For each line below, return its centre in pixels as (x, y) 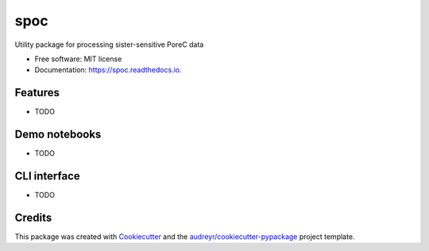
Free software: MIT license (78, 59)
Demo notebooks (58, 135)
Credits (33, 217)
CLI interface (48, 176)
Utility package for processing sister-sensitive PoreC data (109, 44)
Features (37, 93)
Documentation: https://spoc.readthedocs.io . (108, 70)
